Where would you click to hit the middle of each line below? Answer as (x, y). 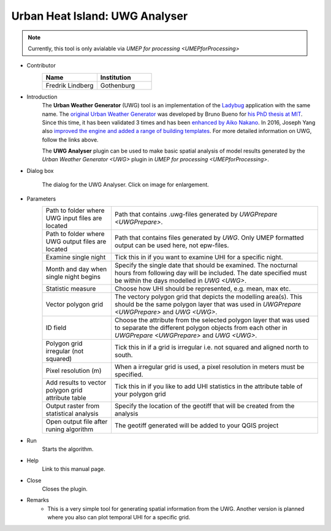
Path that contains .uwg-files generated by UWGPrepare (196, 215)
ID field (56, 328)
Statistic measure (71, 289)
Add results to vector (76, 383)
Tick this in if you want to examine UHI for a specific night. (199, 258)
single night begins (73, 277)
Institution (116, 77)
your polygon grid (140, 394)
